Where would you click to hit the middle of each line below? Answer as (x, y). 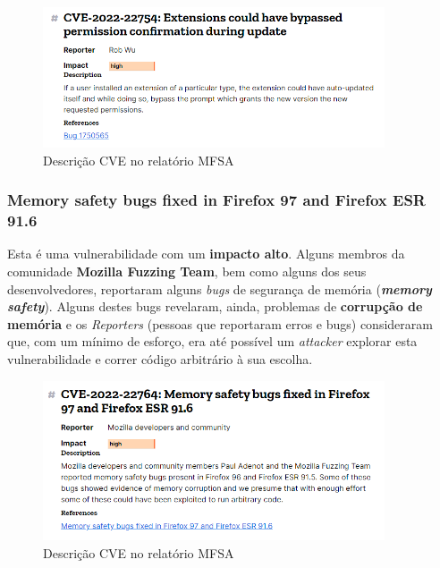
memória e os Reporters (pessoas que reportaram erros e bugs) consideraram (220, 323)
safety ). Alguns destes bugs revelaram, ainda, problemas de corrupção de (215, 306)
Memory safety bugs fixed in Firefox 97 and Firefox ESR (216, 200)
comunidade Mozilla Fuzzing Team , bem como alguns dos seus (187, 271)
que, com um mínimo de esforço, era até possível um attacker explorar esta (212, 341)
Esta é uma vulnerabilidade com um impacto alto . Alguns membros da (206, 254)
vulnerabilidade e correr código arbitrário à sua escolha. (160, 358)
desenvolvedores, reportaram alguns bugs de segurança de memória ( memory (220, 288)
